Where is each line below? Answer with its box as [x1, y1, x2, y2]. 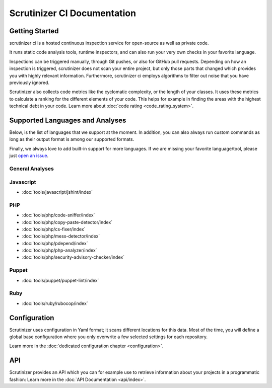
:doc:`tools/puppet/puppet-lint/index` [22, 277, 99, 283]
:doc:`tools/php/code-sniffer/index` [22, 212, 95, 218]
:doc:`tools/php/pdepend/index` [22, 240, 88, 246]
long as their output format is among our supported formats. [9, 136, 134, 142]
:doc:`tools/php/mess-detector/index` [22, 233, 100, 239]
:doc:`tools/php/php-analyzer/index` [22, 247, 98, 254]
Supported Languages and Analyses [9, 116, 126, 124]
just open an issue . [9, 152, 49, 159]
